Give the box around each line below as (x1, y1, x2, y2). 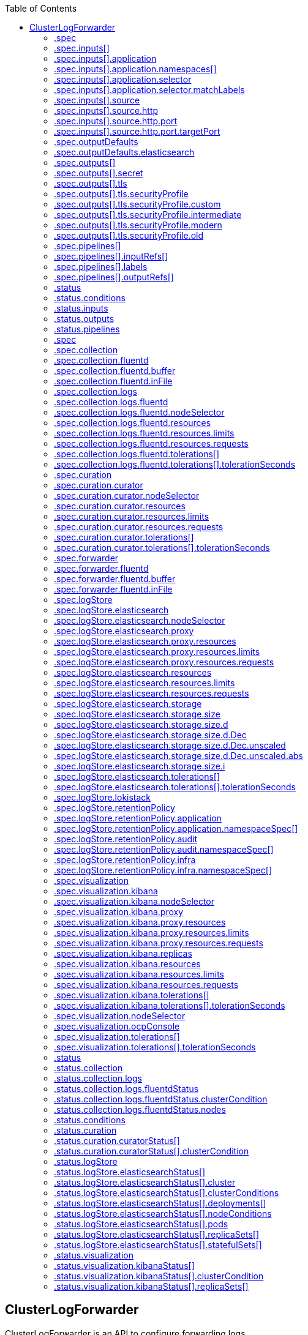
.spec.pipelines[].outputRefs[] (54, 272, 174, 282)
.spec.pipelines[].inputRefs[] (54, 251, 168, 261)
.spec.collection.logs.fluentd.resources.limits (54, 428, 235, 438)
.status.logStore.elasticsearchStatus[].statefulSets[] (54, 1240, 262, 1250)
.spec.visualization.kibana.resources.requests (54, 979, 239, 990)
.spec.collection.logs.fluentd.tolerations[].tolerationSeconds (54, 459, 296, 469)
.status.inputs (54, 303, 108, 313)
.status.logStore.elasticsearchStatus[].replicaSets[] (54, 1229, 260, 1240)
